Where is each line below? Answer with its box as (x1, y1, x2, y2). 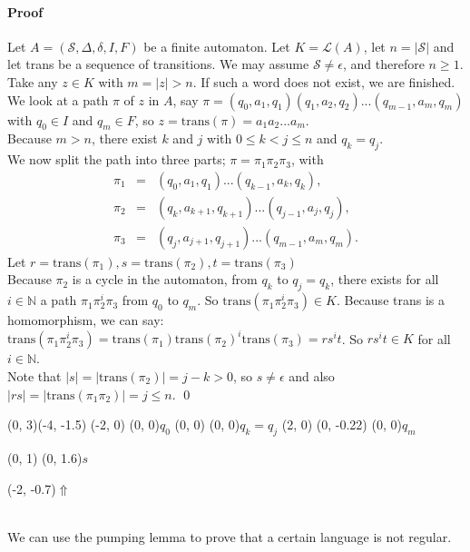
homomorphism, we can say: (7, 310, 164, 330)
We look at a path (7, 90, 109, 109)
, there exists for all (330, 270, 439, 289)
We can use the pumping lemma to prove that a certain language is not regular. (7, 527, 452, 546)
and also (289, 366, 335, 385)
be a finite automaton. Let (143, 36, 290, 55)
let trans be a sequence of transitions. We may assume (7, 54, 309, 74)
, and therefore (342, 54, 425, 74)
